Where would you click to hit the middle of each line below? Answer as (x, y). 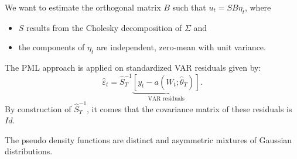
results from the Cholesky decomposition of (104, 27)
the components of (52, 47)
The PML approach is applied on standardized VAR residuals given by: (133, 68)
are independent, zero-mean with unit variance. (181, 47)
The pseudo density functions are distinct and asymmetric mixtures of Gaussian (148, 139)
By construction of (38, 108)
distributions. (29, 151)
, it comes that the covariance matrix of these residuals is (190, 108)
